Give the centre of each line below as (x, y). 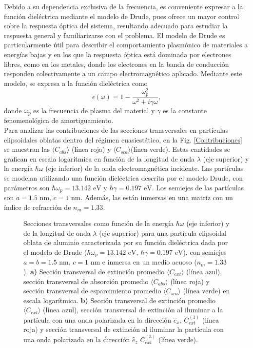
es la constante (185, 110)
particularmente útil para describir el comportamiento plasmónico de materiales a (126, 45)
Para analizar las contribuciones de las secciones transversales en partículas (116, 130)
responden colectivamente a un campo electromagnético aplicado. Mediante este (123, 73)
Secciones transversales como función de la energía (98, 223)
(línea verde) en (206, 291)
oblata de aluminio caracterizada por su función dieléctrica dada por (126, 242)
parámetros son (27, 187)
